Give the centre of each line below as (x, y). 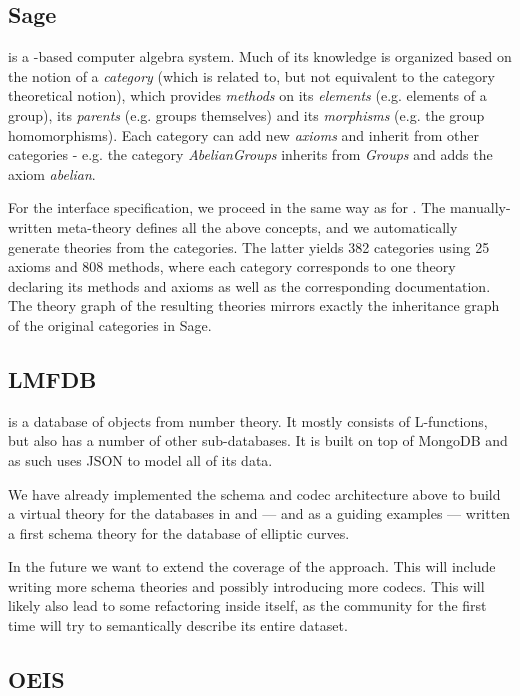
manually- (480, 207)
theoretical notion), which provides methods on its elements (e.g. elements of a (247, 95)
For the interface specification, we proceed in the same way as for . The (227, 207)
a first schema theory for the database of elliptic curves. (179, 532)
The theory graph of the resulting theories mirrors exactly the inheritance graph (254, 305)
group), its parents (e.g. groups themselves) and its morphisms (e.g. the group (246, 114)
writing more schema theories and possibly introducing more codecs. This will (246, 585)
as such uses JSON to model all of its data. (140, 459)
